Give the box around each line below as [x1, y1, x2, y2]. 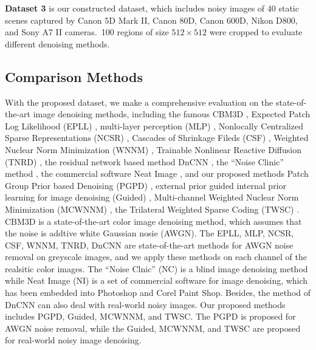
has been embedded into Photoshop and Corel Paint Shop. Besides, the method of [5, 286, 311, 299]
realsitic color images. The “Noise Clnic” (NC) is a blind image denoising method [5, 262, 308, 275]
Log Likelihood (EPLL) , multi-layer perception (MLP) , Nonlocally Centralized [5, 119, 303, 132]
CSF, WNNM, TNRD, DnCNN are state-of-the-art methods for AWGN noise [5, 238, 294, 251]
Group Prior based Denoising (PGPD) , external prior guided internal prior [5, 179, 286, 191]
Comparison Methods [5, 67, 143, 86]
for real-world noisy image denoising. [5, 334, 142, 346]
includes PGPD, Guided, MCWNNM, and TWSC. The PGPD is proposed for [5, 310, 296, 323]
